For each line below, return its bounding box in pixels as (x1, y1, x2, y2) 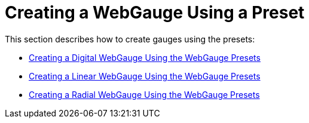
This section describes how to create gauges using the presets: (5, 33, 255, 44)
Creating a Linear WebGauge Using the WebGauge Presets (29, 70, 261, 81)
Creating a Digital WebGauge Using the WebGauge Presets (29, 52, 261, 63)
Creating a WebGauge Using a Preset (5, 2, 305, 23)
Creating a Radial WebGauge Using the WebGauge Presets (29, 89, 260, 100)
